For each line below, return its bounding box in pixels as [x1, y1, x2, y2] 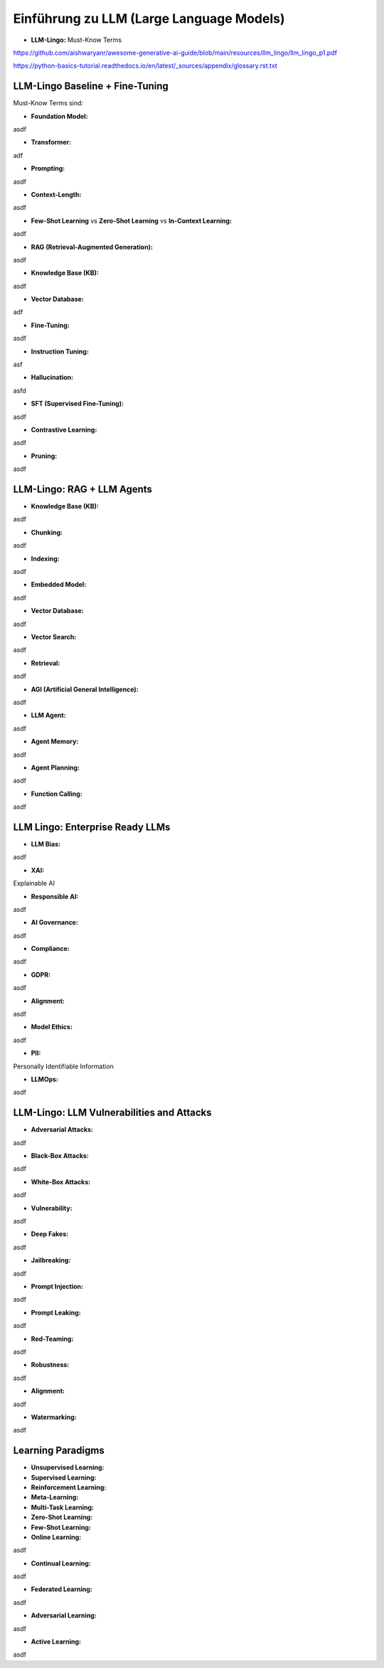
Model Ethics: [31, 1023, 73, 1031]
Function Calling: [31, 790, 83, 798]
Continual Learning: [31, 1558, 92, 1568]
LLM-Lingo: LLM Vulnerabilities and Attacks [13, 1107, 212, 1119]
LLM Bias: [31, 839, 60, 848]
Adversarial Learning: [31, 1611, 97, 1620]
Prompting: [31, 164, 65, 173]
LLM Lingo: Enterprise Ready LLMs [13, 821, 171, 833]
